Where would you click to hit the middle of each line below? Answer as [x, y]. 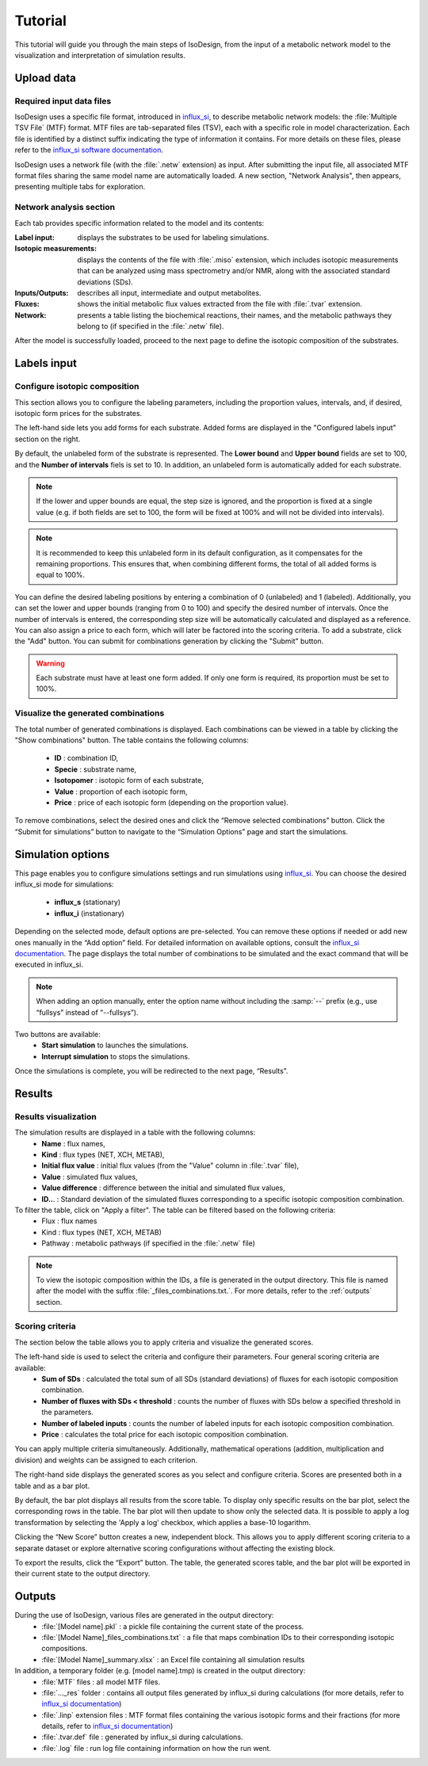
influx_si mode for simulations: [64, 884]
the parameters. [68, 1412]
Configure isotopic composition [77, 387]
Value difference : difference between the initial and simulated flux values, [163, 1188]
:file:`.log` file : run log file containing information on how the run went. [157, 1748]
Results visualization [55, 1116]
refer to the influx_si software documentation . [89, 150]
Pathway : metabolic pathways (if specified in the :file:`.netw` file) [148, 1243]
